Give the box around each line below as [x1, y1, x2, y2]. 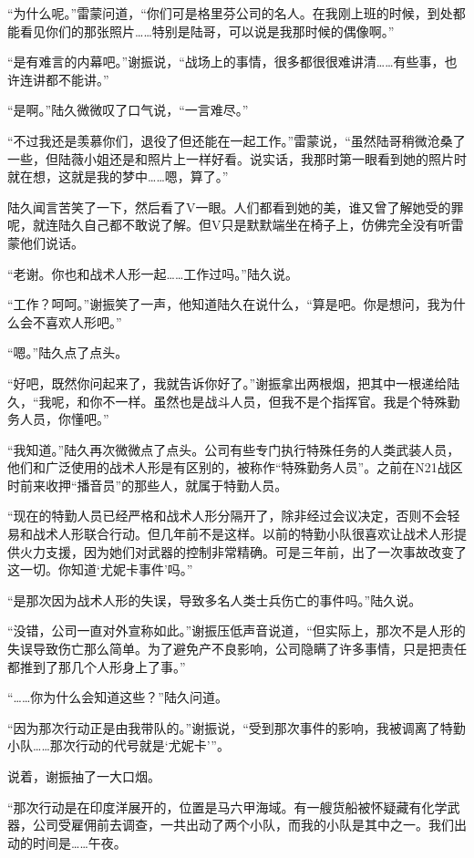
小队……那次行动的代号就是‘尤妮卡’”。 [7, 736, 230, 755]
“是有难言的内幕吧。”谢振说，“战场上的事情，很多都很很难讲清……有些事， [7, 52, 445, 71]
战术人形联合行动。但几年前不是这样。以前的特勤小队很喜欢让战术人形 [32, 524, 454, 543]
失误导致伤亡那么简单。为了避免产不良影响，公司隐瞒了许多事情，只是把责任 [7, 639, 467, 658]
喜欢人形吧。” [45, 312, 122, 331]
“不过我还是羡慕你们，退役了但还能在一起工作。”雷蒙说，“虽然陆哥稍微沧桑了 [7, 130, 466, 150]
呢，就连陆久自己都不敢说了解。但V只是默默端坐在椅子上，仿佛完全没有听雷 [7, 215, 464, 234]
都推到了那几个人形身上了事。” [7, 656, 186, 676]
